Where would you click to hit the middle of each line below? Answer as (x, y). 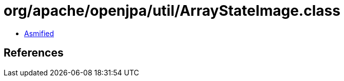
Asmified (39, 33)
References (34, 53)
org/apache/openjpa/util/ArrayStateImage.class (172, 11)
